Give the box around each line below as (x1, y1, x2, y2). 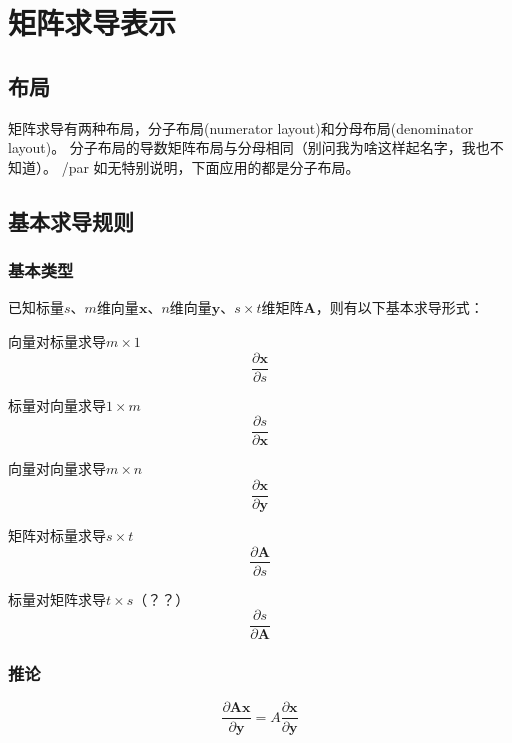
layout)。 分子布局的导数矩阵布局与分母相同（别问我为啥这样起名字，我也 (8, 137, 490, 158)
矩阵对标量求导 (8, 524, 106, 545)
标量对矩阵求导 (8, 588, 106, 609)
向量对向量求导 (8, 458, 106, 479)
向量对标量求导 (8, 330, 106, 351)
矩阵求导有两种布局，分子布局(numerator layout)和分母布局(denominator (8, 117, 474, 138)
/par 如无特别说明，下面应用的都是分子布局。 (61, 156, 360, 177)
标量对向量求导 (8, 394, 106, 415)
